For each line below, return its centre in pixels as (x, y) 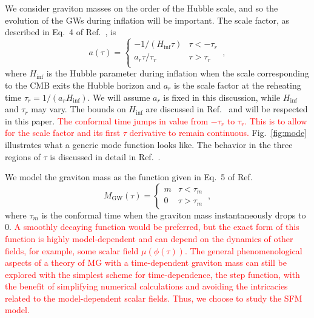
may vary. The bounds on (78, 109)
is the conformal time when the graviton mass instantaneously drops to (174, 215)
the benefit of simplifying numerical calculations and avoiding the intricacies (146, 286)
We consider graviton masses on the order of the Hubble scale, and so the (142, 8)
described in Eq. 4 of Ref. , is (61, 32)
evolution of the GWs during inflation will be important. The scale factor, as (147, 20)
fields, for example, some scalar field (72, 250)
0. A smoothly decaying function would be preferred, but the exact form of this (152, 227)
